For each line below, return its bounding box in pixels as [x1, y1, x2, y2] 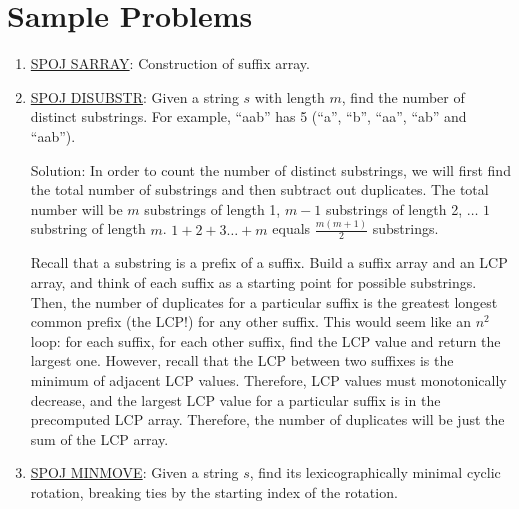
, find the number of [341, 86, 465, 107]
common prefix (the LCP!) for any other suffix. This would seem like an [30, 311, 471, 332]
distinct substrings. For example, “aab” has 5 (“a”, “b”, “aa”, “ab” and [30, 106, 467, 127]
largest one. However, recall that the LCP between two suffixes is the [30, 350, 454, 371]
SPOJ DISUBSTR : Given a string [30, 86, 239, 107]
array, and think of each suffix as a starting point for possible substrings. [30, 272, 477, 293]
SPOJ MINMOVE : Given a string [30, 462, 239, 483]
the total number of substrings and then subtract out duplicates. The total [30, 179, 489, 200]
